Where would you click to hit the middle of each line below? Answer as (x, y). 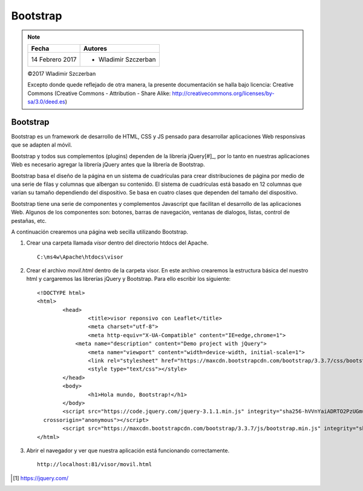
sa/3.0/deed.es (47, 102)
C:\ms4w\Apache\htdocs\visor (80, 257)
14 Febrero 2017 (54, 59)
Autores (95, 48)
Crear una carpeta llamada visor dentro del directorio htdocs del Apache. (117, 243)
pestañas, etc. (29, 220)
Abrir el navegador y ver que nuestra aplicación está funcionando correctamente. (128, 450)
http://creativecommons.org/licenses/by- (223, 93)
